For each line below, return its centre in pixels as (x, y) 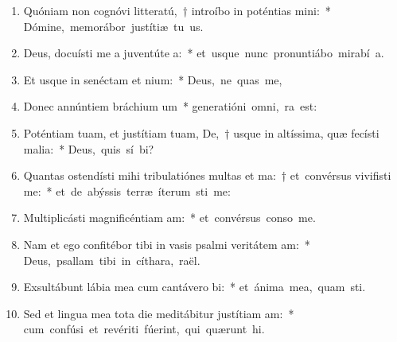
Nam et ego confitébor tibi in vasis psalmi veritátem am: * (167, 244)
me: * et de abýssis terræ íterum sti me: (127, 190)
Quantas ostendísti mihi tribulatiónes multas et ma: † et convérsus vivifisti (207, 175)
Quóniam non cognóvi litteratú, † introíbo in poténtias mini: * (177, 10)
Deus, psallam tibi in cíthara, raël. (112, 260)
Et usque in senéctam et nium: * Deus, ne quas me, (153, 79)
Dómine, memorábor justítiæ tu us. (113, 26)
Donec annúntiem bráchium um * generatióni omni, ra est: (170, 106)
